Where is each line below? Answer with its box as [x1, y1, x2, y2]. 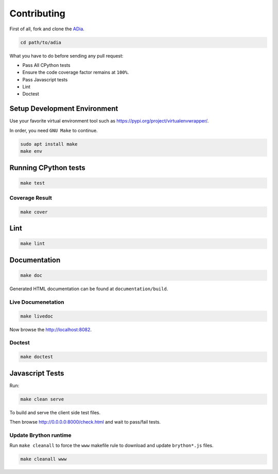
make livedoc [20, 313, 54, 319]
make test [20, 180, 45, 186]
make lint [20, 241, 45, 247]
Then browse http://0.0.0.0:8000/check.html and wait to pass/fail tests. [9, 418, 161, 425]
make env [20, 148, 43, 154]
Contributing [9, 8, 65, 19]
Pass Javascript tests [22, 76, 68, 82]
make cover [20, 209, 48, 215]
